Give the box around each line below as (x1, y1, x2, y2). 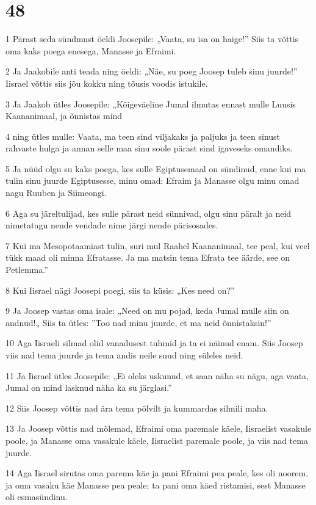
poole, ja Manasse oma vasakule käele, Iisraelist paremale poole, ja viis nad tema (5, 434, 308, 446)
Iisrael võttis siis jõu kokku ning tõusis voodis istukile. (5, 76, 208, 89)
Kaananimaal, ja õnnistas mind (5, 109, 123, 122)
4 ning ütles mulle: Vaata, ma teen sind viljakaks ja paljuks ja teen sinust (5, 129, 281, 142)
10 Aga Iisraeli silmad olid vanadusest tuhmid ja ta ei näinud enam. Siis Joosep (5, 336, 303, 349)
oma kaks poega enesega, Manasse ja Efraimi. (5, 44, 176, 57)
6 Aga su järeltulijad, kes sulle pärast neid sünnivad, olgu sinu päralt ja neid (5, 206, 292, 219)
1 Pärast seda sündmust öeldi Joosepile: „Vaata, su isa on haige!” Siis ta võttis (5, 32, 299, 45)
